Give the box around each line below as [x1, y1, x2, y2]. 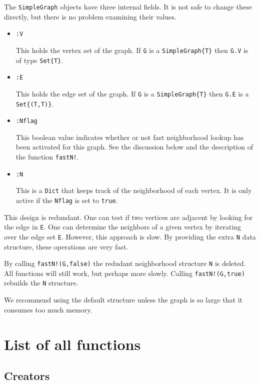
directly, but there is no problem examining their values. [4, 11, 176, 21]
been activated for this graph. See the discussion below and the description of [15, 141, 253, 152]
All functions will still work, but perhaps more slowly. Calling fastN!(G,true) [4, 267, 245, 278]
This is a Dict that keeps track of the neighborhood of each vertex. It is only [15, 185, 252, 195]
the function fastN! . [15, 151, 79, 162]
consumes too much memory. [4, 304, 92, 314]
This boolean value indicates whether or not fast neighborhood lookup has [15, 131, 244, 142]
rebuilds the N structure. [4, 277, 78, 288]
